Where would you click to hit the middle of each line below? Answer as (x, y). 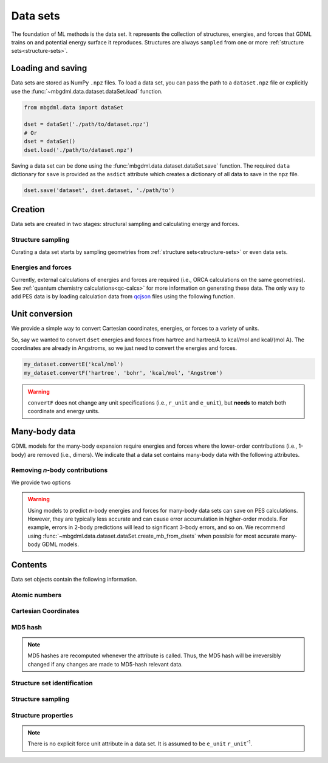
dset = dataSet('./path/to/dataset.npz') (87, 124)
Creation (28, 210)
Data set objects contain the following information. (74, 579)
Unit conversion (42, 314)
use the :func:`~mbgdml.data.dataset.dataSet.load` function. (87, 91)
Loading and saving (49, 68)
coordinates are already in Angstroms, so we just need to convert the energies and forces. (124, 348)
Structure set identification (52, 683)
